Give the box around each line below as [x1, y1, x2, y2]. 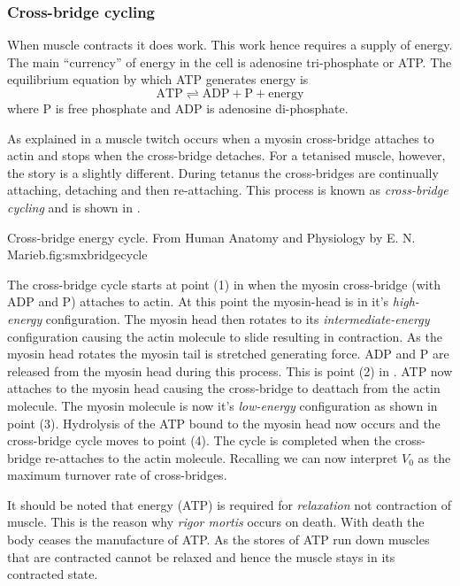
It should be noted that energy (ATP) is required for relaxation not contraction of [7, 495, 451, 513]
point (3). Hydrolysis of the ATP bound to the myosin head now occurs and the [7, 413, 441, 432]
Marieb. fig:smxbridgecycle [7, 245, 148, 264]
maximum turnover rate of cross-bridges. [7, 466, 227, 484]
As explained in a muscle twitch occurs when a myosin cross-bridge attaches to [7, 128, 434, 147]
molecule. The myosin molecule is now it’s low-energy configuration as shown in [7, 396, 438, 414]
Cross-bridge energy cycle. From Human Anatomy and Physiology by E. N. [7, 227, 416, 246]
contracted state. [7, 565, 98, 583]
